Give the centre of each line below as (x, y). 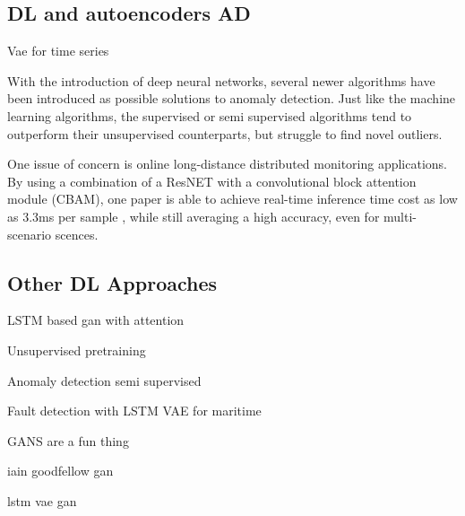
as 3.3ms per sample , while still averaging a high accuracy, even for (194, 216)
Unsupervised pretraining (77, 350)
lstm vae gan (42, 500)
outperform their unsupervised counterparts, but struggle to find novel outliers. (225, 133)
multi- (400, 216)
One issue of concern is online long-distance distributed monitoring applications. (228, 164)
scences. (77, 234)
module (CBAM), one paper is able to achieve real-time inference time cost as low (232, 199)
